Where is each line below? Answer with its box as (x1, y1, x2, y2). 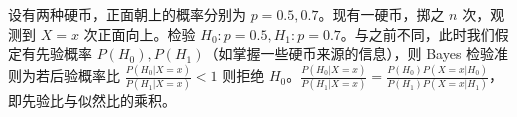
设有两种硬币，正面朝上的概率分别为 (8, 4, 246, 24)
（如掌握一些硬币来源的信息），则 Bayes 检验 (204, 43, 495, 64)
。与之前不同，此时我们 (340, 23, 495, 44)
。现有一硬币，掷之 (318, 4, 445, 24)
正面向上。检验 (97, 23, 196, 44)
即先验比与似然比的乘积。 (8, 90, 176, 111)
